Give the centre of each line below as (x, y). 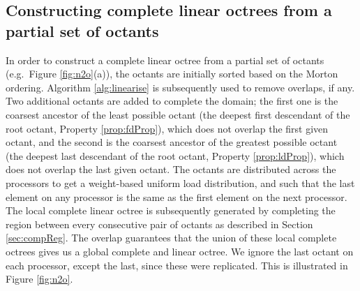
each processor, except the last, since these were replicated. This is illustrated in (177, 265)
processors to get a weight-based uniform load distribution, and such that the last (180, 182)
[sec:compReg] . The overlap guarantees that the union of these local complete (171, 238)
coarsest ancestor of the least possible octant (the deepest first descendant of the (178, 114)
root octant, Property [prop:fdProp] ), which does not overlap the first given (167, 128)
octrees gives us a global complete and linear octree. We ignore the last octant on (180, 251)
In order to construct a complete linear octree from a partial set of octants (165, 60)
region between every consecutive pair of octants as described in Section (159, 224)
